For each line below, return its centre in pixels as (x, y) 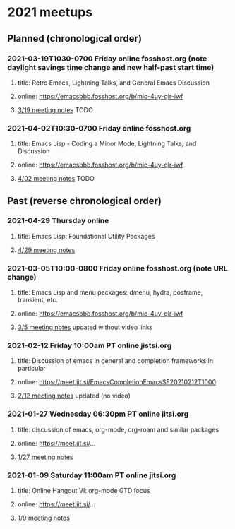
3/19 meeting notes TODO (55, 109)
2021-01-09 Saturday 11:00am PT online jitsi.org (92, 475)
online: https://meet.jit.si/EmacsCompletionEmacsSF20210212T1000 (117, 382)
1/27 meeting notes (45, 457)
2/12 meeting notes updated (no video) (74, 396)
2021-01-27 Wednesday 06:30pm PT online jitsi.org (98, 414)
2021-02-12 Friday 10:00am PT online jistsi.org (90, 345)
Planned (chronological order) (75, 38)
